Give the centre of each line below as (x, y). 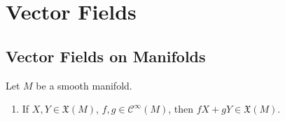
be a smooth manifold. (84, 85)
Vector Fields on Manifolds (106, 56)
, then (181, 109)
